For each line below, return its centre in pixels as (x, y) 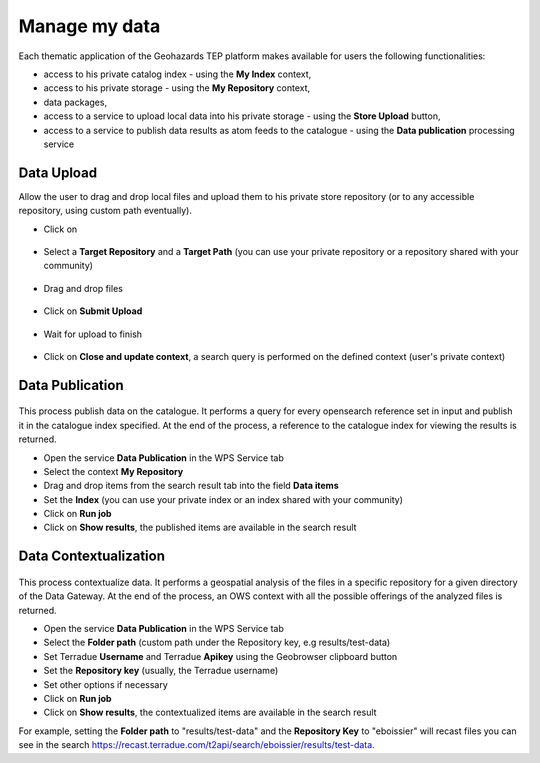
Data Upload (58, 172)
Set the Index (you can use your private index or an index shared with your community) (223, 499)
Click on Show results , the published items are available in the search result (200, 527)
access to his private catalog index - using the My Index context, (177, 74)
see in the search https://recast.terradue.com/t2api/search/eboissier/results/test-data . (196, 745)
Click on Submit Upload (93, 311)
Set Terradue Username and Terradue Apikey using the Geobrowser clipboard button (220, 656)
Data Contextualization (91, 556)
